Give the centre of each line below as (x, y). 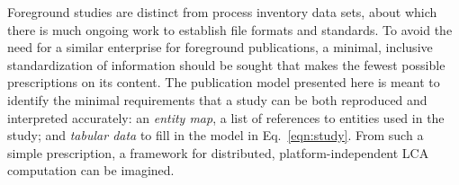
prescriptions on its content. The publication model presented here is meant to (224, 82)
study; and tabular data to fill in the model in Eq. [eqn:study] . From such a (216, 135)
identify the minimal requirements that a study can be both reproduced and (217, 99)
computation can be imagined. (91, 170)
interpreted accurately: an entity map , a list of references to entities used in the (226, 117)
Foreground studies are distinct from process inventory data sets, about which (222, 12)
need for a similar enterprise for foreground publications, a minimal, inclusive (220, 47)
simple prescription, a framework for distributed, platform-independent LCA (218, 152)
